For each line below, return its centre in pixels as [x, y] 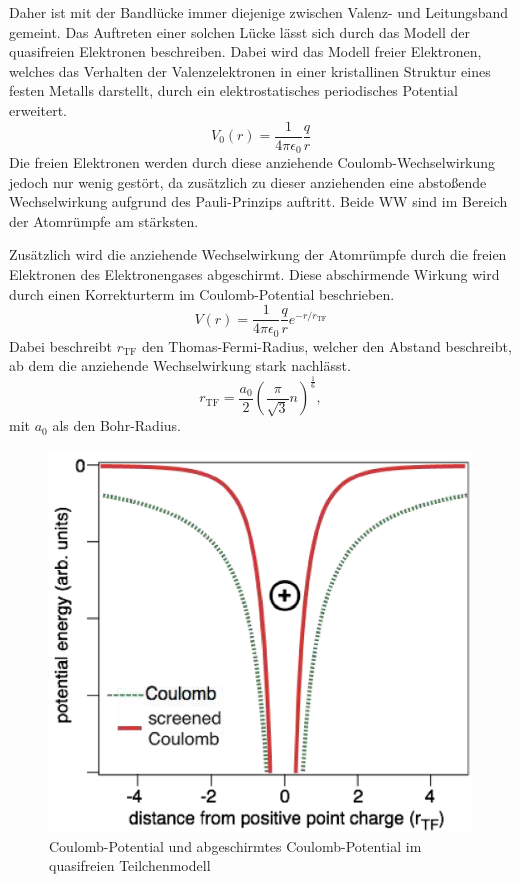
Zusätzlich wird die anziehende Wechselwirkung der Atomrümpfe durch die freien [258, 254]
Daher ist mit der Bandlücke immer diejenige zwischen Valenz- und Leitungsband [259, 12]
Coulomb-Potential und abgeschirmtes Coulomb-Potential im [235, 845]
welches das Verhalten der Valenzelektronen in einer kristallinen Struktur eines [250, 70]
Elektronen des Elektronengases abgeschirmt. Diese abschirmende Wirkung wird [254, 274]
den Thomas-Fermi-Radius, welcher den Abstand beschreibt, [326, 345]
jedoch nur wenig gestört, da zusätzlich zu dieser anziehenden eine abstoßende [248, 181]
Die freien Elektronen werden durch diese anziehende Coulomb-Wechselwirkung [252, 162]
